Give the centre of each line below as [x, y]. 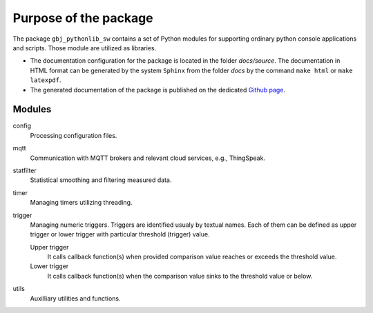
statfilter [25, 170]
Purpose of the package [83, 18]
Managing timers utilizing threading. [81, 203]
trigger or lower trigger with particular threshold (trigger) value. [120, 234]
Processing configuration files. [74, 135]
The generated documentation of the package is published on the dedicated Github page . [158, 90]
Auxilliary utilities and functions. [75, 298]
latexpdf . [46, 80]
